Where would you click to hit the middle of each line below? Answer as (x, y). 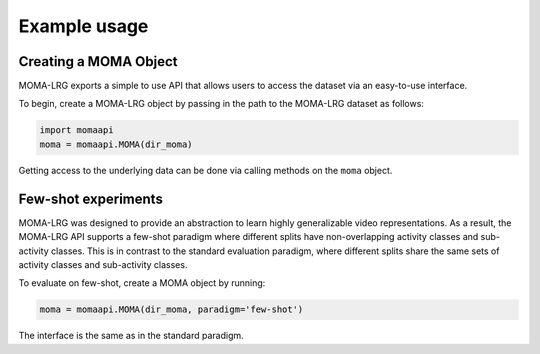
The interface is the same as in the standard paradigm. (131, 336)
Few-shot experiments (91, 198)
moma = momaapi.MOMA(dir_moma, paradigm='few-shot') (171, 309)
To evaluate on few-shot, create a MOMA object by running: (142, 283)
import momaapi (76, 130)
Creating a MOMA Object (98, 61)
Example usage (83, 26)
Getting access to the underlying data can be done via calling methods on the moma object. (205, 170)
